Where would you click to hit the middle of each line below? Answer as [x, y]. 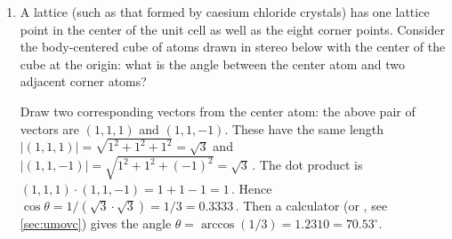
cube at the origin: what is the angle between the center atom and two [212, 64]
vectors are [50, 128]
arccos [218, 225]
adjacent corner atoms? [83, 81]
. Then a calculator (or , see [311, 206]
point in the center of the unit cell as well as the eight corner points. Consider [233, 29]
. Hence [252, 188]
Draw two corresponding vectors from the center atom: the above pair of [218, 111]
